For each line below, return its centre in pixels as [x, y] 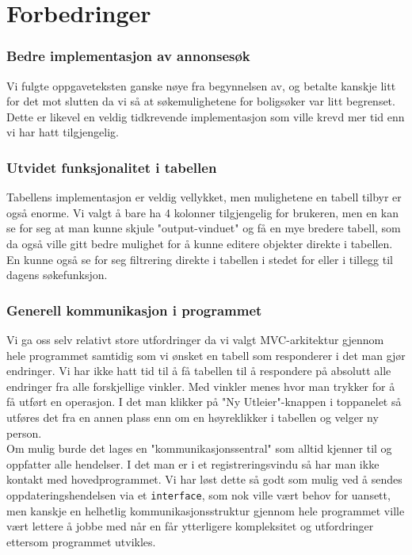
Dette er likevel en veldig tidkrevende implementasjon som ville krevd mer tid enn [206, 116]
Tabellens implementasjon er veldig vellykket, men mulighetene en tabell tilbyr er [204, 197]
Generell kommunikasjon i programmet [134, 310]
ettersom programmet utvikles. [81, 541]
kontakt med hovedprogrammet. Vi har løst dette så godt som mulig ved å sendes [204, 479]
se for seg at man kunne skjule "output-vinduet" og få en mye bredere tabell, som [204, 228]
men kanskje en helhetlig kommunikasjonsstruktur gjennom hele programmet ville [206, 510]
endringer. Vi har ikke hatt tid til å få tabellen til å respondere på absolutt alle [199, 371]
